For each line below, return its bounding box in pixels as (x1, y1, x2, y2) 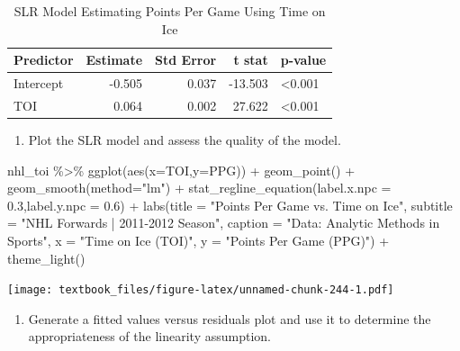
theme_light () (7, 248, 86, 267)
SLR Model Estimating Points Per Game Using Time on (14, 2, 326, 20)
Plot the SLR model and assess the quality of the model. (28, 130, 341, 148)
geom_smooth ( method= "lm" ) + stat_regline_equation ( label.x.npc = (7, 178, 392, 197)
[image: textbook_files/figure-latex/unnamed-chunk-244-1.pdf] (7, 283, 394, 297)
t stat (233, 50, 268, 69)
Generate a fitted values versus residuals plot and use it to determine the (28, 309, 431, 328)
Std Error (155, 50, 217, 69)
